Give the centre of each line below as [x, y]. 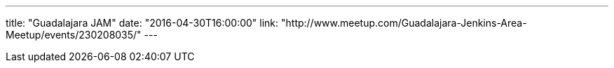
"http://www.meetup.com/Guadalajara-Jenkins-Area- [404, 23]
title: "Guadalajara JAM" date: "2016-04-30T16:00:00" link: [142, 23]
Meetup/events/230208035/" [74, 35]
